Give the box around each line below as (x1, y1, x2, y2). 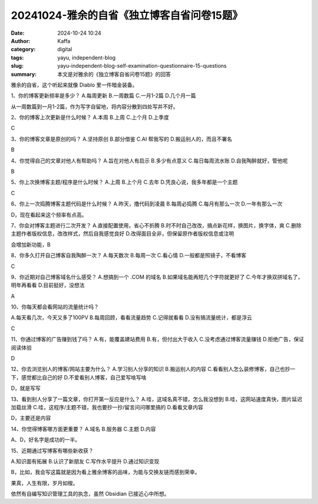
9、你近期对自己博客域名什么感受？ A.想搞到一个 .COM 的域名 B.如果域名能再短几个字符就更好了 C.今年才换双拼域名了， (11, 273, 303, 280)
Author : (11, 37, 31, 44)
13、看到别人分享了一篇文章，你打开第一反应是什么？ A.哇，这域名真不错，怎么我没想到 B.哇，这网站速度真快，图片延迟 (11, 395, 303, 403)
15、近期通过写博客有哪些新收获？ (11, 447, 94, 454)
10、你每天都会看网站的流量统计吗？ (11, 303, 100, 310)
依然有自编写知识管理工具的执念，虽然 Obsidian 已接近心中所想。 (11, 490, 170, 498)
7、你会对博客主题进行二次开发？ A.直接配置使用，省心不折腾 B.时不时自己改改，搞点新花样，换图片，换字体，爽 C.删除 (11, 221, 302, 229)
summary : (11, 71, 37, 78)
